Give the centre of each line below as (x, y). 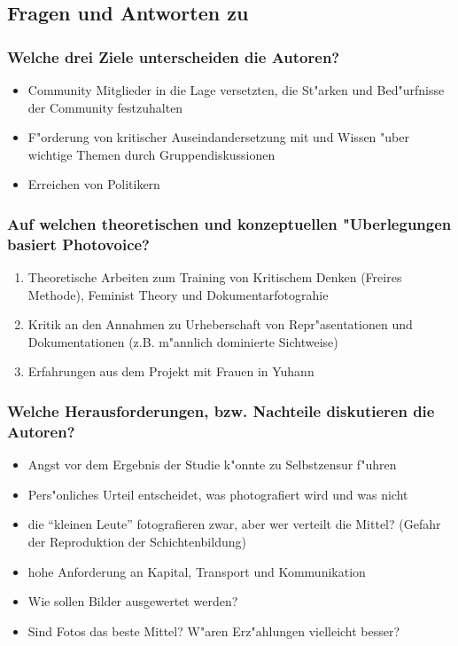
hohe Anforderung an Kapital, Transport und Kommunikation (197, 571)
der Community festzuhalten (105, 107)
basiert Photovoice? (79, 244)
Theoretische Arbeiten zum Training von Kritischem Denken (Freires (215, 277)
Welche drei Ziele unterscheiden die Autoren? (174, 56)
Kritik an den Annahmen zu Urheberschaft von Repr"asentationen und (220, 324)
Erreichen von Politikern (94, 184)
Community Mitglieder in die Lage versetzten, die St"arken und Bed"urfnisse (236, 90)
